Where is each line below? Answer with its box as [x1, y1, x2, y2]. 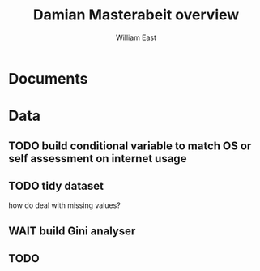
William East [116, 32, 156, 42]
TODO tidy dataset [8, 179, 104, 192]
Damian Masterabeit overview [32, 6, 240, 24]
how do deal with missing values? [8, 200, 121, 210]
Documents [8, 69, 88, 88]
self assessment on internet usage [8, 152, 187, 166]
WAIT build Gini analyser [8, 224, 136, 238]
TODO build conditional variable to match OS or [8, 139, 252, 153]
